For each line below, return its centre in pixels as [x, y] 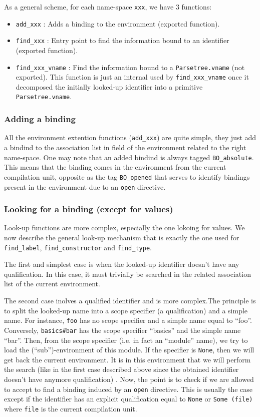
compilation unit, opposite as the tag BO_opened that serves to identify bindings [127, 176]
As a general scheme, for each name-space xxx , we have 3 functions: [108, 7]
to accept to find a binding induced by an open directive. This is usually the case [128, 389]
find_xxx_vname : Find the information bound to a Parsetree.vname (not [130, 67]
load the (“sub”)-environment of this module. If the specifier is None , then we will [129, 350]
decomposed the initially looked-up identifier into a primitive [109, 86]
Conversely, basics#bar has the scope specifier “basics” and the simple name [122, 330]
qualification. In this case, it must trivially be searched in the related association [127, 274]
